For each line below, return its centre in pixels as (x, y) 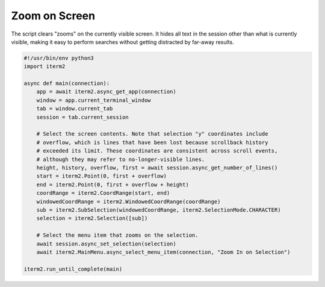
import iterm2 (45, 67)
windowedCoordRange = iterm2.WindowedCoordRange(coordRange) (128, 201)
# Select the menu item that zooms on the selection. (117, 235)
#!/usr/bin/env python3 (59, 58)
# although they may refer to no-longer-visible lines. (121, 159)
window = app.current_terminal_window (94, 100)
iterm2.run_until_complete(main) (73, 269)
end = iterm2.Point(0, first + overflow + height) (113, 184)
